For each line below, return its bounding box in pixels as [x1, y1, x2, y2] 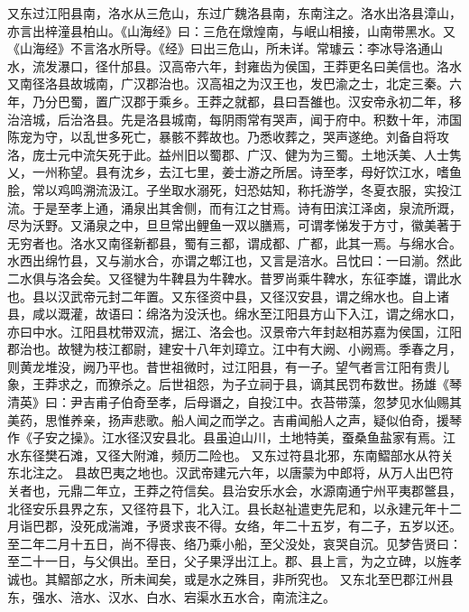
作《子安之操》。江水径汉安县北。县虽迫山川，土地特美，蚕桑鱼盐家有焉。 [7, 428, 443, 447]
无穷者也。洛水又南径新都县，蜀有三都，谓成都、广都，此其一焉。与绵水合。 [7, 233, 462, 252]
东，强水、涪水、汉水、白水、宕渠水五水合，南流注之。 [7, 587, 336, 606]
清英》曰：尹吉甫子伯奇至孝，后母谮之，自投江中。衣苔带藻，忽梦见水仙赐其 [7, 393, 462, 412]
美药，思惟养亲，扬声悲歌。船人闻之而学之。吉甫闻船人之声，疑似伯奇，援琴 [7, 410, 462, 429]
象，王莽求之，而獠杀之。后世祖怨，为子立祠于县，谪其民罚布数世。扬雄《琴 [7, 375, 462, 394]
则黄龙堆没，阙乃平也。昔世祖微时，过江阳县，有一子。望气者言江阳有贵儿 [7, 357, 449, 376]
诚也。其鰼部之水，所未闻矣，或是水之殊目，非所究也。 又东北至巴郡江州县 [7, 570, 454, 588]
